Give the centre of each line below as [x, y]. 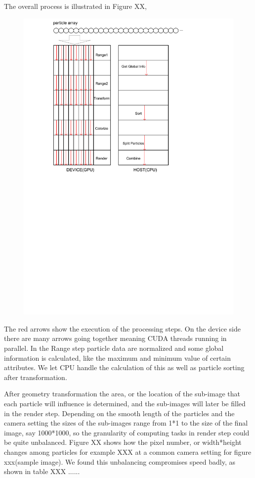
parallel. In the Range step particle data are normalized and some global [114, 348]
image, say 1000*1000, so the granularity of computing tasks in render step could [127, 432]
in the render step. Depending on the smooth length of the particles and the [119, 413]
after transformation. [36, 377]
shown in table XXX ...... [42, 471]
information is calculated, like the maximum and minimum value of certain [118, 358]
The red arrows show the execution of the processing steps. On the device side [122, 328]
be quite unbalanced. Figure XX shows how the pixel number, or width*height [123, 442]
